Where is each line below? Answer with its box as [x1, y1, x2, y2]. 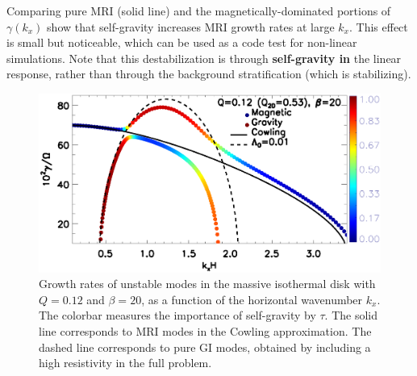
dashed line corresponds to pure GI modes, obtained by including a [39, 338, 371, 355]
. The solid [324, 307, 378, 324]
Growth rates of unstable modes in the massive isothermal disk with [39, 275, 376, 292]
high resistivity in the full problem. [39, 354, 212, 371]
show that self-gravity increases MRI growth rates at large [47, 18, 335, 35]
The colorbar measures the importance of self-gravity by [39, 307, 316, 324]
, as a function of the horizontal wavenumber [141, 290, 363, 307]
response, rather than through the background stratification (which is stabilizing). [6, 65, 411, 82]
